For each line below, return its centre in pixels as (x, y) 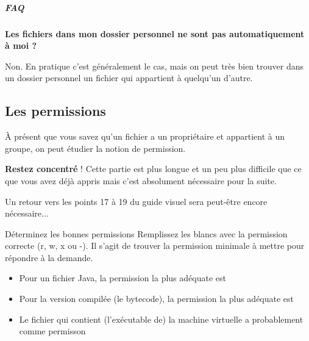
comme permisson (52, 331)
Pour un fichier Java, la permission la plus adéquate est (123, 278)
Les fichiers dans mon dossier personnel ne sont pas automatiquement (155, 33)
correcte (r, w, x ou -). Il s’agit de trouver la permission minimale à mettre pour (155, 246)
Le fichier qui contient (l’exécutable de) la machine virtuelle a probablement (161, 319)
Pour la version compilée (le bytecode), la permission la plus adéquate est (157, 299)
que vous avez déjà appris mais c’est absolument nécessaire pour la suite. (141, 180)
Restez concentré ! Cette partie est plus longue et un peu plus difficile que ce (153, 169)
